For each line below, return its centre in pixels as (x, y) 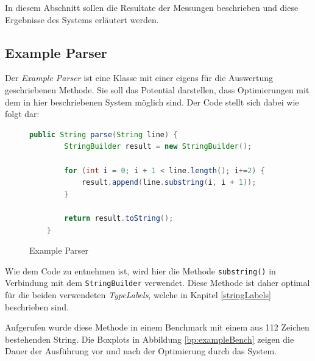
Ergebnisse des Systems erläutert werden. (82, 19)
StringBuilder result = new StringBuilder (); (158, 147)
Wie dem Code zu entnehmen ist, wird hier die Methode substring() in (140, 270)
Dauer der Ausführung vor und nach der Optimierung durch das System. (141, 351)
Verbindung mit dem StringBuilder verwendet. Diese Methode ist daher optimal (157, 283)
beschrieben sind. (37, 306)
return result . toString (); (119, 218)
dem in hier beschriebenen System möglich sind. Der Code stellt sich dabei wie (152, 102)
